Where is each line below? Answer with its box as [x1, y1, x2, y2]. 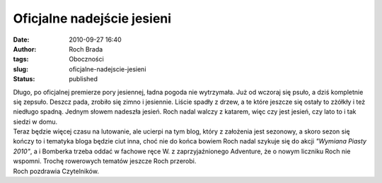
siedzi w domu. [13, 117, 58, 126]
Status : [13, 75, 35, 83]
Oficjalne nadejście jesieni [13, 11, 172, 26]
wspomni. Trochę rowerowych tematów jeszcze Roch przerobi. [13, 157, 197, 165]
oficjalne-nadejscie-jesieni [69, 64, 146, 73]
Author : [13, 45, 37, 53]
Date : [13, 35, 30, 44]
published [69, 75, 98, 83]
